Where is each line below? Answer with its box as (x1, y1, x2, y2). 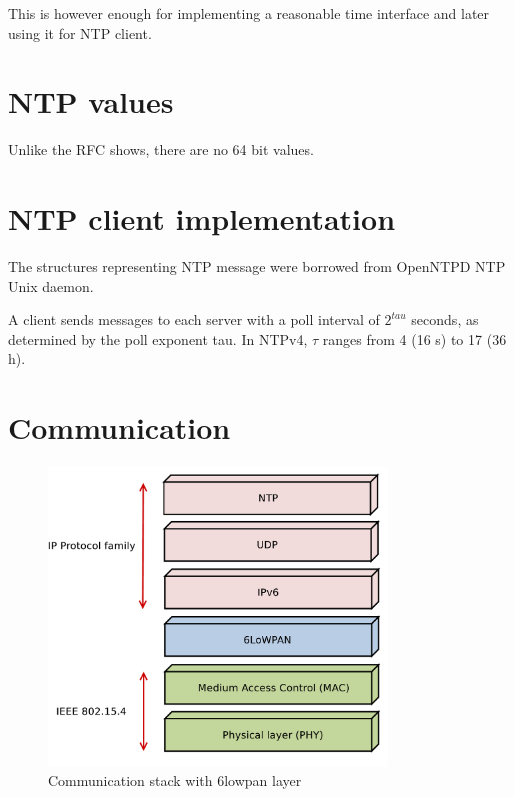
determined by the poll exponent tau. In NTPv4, (8, 328, 308, 349)
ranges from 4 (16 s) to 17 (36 (322, 328, 507, 349)
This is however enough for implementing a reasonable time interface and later (8, 3, 490, 23)
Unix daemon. (8, 275, 94, 296)
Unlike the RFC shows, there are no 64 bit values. (8, 139, 314, 160)
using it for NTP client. (8, 22, 152, 43)
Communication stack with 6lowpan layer (48, 770, 302, 791)
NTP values (8, 81, 174, 122)
